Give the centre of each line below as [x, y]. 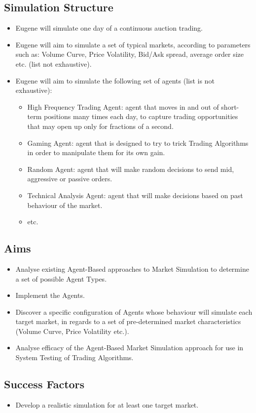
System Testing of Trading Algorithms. [74, 357]
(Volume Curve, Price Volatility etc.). [72, 331]
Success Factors [44, 384]
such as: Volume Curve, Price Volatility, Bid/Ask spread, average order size [130, 54]
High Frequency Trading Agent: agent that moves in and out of [123, 106]
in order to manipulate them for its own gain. [96, 152]
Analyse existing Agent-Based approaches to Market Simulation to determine [132, 268]
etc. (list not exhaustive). [54, 63]
